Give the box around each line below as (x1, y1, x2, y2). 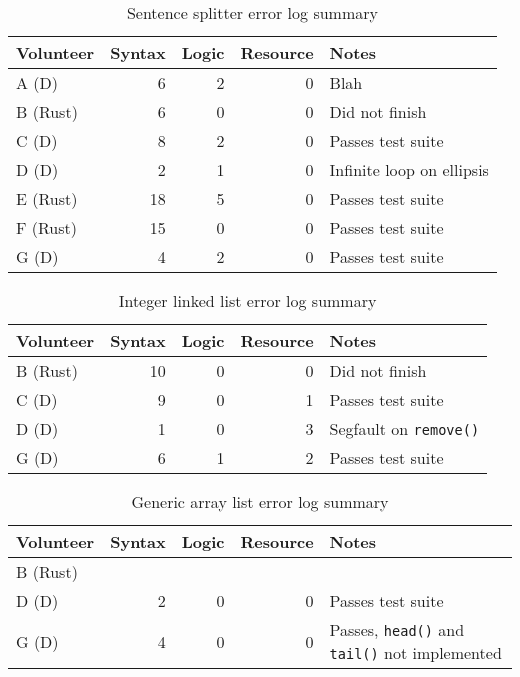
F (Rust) (16, 216, 77, 239)
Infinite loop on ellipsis (329, 158, 489, 181)
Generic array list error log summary (131, 490, 389, 513)
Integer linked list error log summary (118, 289, 377, 312)
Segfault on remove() (329, 417, 480, 440)
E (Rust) (16, 187, 78, 210)
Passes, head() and (329, 618, 465, 641)
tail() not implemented (329, 641, 502, 664)
